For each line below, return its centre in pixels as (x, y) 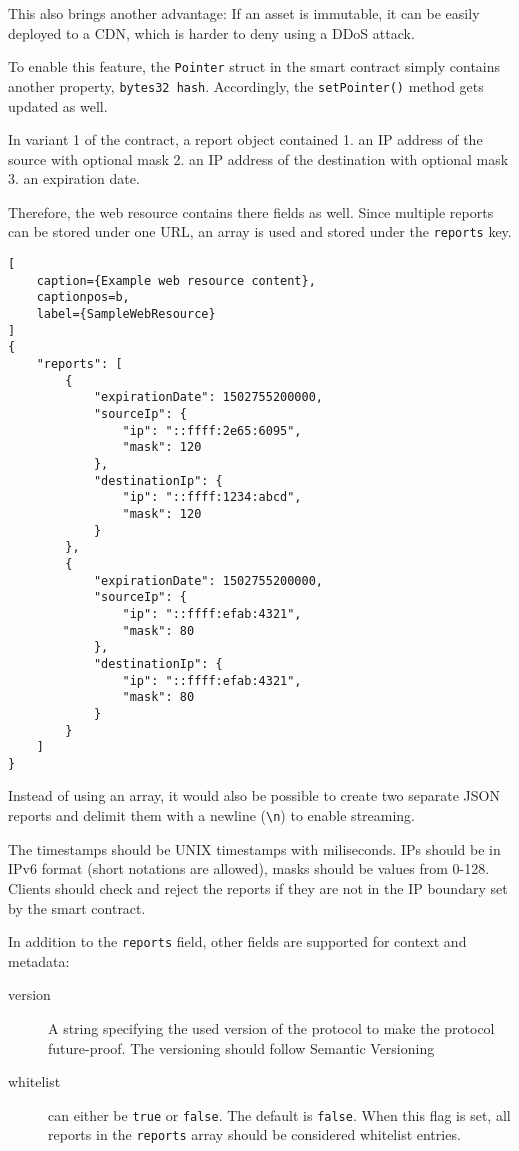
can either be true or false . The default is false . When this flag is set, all (279, 1114)
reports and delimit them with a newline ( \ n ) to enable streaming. (212, 815)
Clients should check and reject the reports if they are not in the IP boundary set (258, 887)
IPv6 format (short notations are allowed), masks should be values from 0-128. (249, 868)
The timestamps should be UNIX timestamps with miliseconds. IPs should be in (254, 848)
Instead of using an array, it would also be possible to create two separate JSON (254, 795)
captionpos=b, (83, 297)
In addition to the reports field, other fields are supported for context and (237, 941)
